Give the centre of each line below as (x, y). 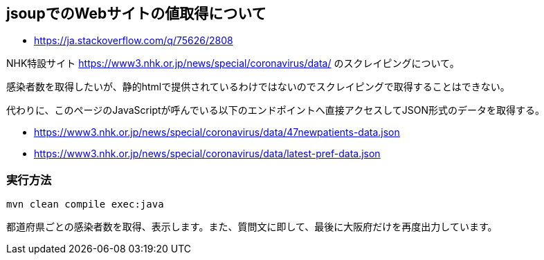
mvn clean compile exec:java (85, 204)
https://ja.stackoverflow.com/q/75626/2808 (134, 41)
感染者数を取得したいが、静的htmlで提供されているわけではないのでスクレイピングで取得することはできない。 (258, 87)
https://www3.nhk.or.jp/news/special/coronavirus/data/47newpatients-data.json (217, 132)
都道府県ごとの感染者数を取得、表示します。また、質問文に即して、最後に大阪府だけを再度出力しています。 (252, 227)
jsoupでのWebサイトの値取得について (136, 13)
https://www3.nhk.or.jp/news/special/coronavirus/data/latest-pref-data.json (207, 154)
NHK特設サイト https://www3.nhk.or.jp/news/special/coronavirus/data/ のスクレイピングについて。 (233, 63)
